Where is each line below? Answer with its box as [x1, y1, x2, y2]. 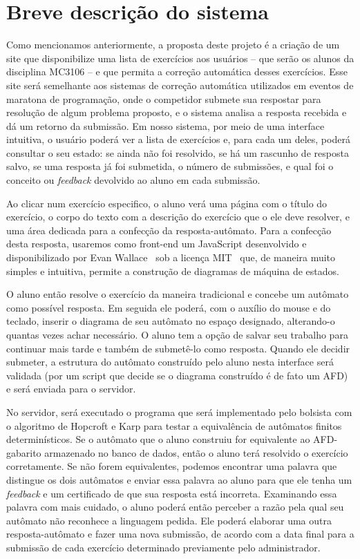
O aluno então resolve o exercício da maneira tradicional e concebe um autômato [6, 287, 349, 301]
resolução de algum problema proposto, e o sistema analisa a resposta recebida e [6, 105, 347, 120]
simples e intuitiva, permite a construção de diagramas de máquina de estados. [6, 263, 339, 278]
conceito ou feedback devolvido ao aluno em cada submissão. [6, 173, 260, 187]
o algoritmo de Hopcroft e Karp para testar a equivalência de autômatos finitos [6, 418, 342, 433]
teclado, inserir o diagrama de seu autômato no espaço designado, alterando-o [6, 314, 335, 328]
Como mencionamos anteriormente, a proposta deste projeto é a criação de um [6, 37, 340, 52]
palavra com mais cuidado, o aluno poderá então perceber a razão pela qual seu [6, 500, 344, 514]
